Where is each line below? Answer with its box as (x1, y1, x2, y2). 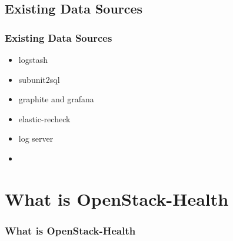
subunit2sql (18, 73, 60, 85)
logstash (18, 53, 48, 65)
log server (18, 132, 54, 145)
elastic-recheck (18, 112, 71, 125)
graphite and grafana (18, 93, 94, 105)
